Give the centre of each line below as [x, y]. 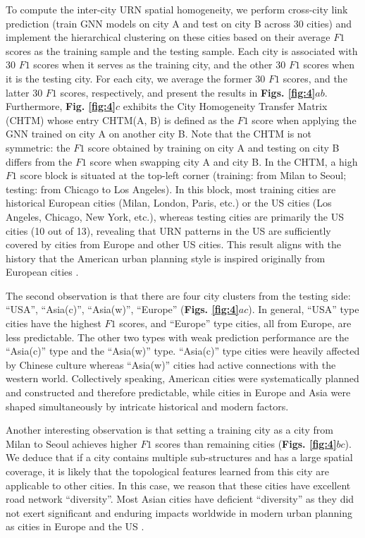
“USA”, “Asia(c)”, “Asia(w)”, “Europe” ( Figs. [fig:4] [122, 309]
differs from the [39, 161]
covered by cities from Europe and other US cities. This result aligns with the [173, 244]
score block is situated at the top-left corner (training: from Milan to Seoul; [183, 175]
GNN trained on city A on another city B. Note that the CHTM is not [159, 134]
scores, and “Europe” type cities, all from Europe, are [235, 323]
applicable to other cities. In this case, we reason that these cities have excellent [178, 485]
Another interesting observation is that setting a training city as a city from [169, 430]
